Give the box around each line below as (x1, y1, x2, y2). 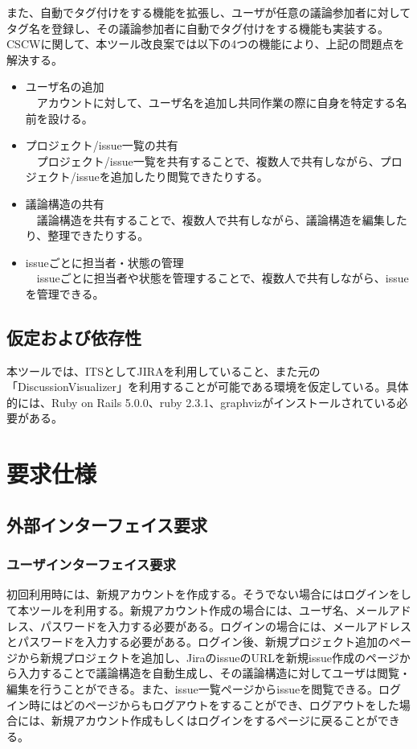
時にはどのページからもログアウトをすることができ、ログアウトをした (28, 696, 399, 713)
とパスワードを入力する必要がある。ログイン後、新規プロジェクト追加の (6, 633, 389, 650)
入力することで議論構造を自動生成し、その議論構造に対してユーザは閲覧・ (17, 665, 411, 681)
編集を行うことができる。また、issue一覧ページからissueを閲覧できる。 (6, 681, 379, 698)
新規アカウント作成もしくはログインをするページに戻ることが (51, 712, 378, 729)
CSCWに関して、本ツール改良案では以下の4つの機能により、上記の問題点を (6, 35, 405, 52)
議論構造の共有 (25, 195, 104, 212)
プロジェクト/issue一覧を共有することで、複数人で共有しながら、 (36, 152, 380, 169)
